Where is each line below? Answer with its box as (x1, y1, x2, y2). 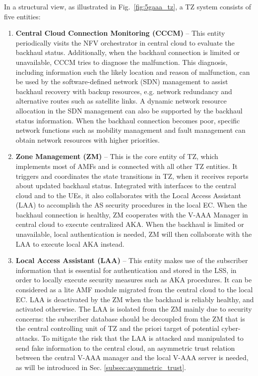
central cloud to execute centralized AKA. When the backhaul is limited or (15, 219, 244, 229)
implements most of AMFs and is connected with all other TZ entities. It (15, 161, 238, 171)
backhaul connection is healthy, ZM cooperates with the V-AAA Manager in (15, 209, 248, 219)
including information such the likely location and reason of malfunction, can (15, 66, 250, 77)
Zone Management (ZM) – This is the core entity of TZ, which (15, 151, 218, 161)
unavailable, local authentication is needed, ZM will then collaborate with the (15, 229, 252, 239)
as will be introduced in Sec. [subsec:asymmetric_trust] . (15, 362, 186, 372)
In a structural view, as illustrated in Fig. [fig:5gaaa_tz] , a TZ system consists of (4, 1, 251, 11)
